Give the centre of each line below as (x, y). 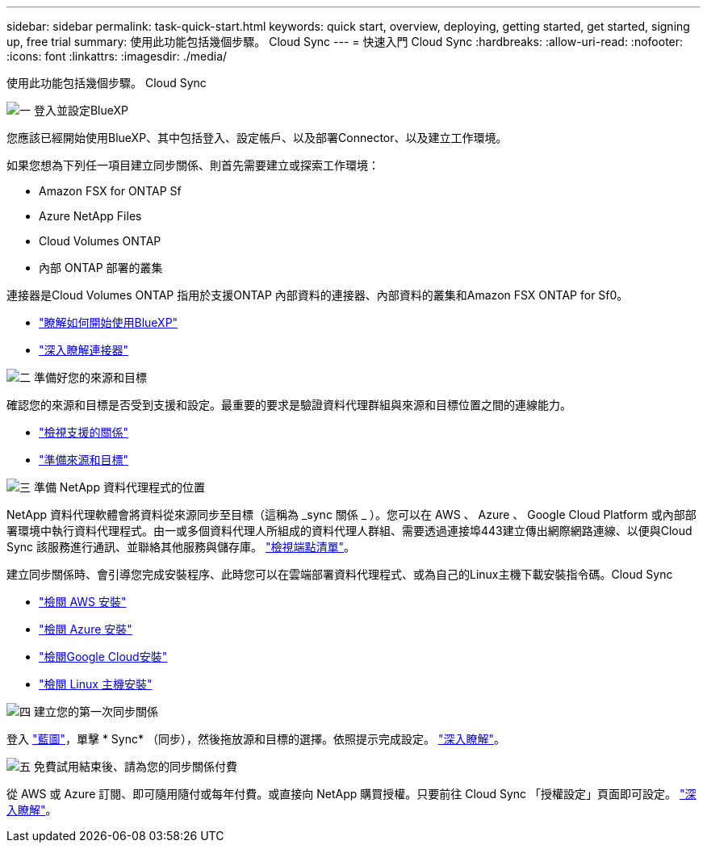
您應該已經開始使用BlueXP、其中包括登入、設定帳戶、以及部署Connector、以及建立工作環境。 (257, 138)
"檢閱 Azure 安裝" (86, 629)
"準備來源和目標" (84, 460)
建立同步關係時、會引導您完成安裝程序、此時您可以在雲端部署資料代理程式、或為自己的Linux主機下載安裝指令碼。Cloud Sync (340, 574)
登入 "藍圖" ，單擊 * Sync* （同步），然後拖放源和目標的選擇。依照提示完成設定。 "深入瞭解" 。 (256, 739)
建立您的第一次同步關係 (96, 711)
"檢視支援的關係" (84, 432)
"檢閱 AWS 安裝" (83, 602)
